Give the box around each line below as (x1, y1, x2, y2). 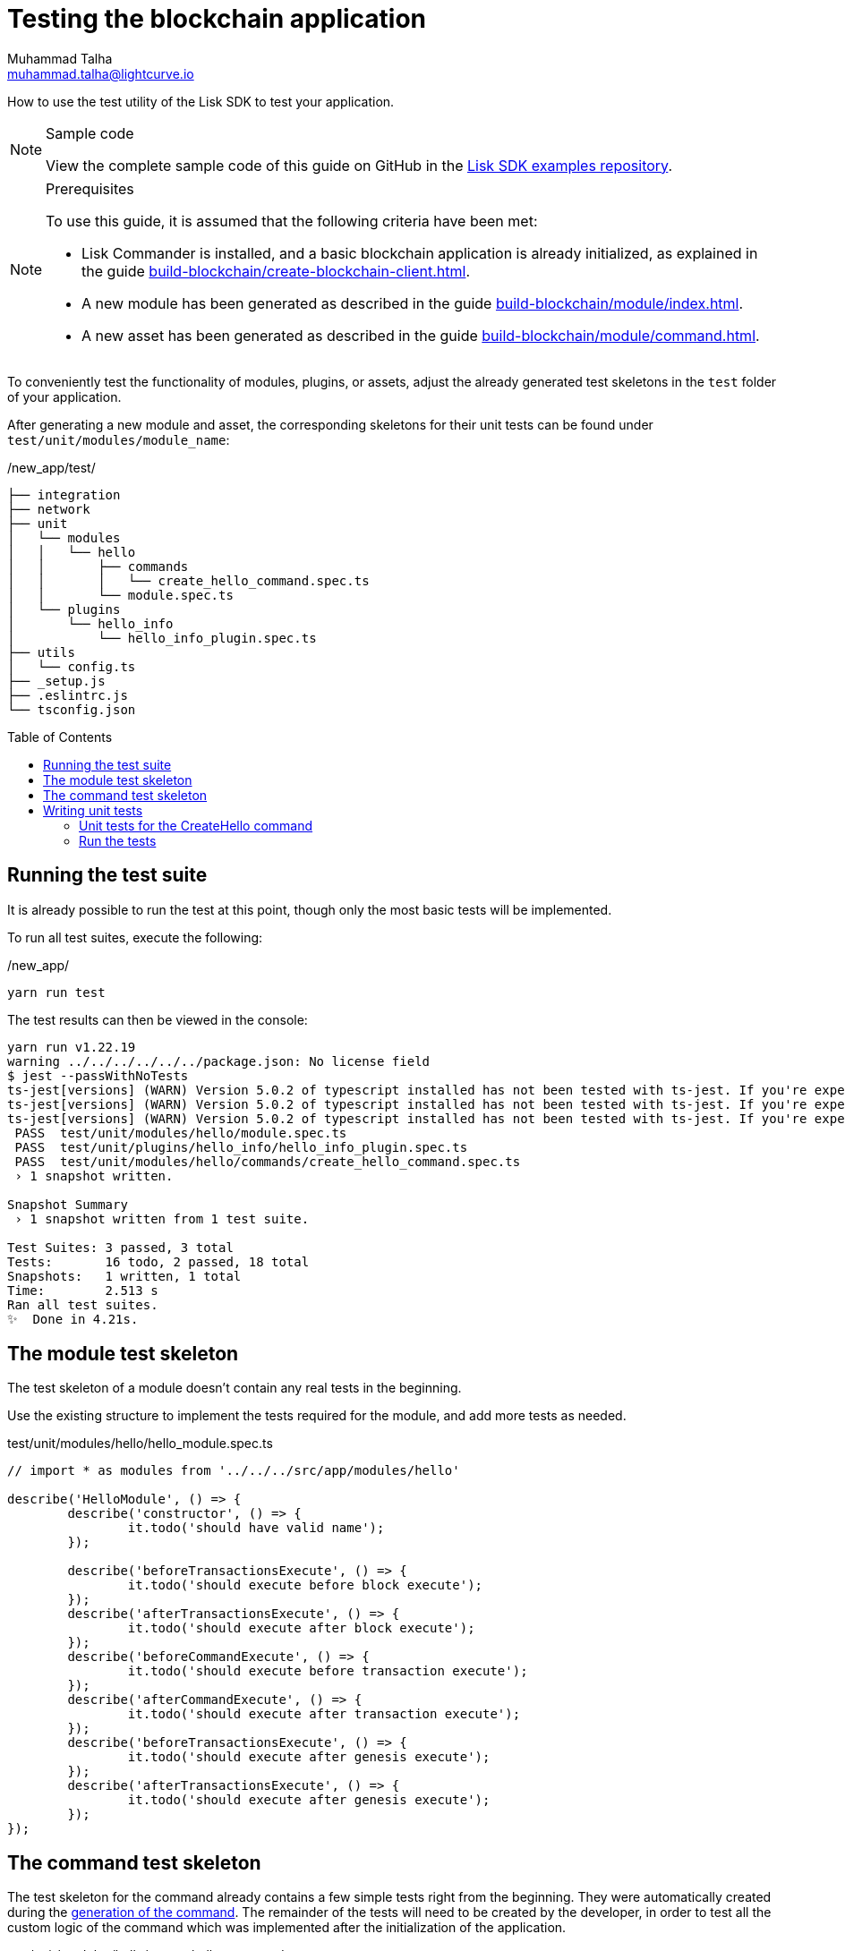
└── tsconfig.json (7, 702, 136, 717)
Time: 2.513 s (7, 1282, 158, 1298)
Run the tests (79, 832, 157, 848)
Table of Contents (7, 728, 113, 745)
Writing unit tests (43, 802, 143, 818)
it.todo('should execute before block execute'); (127, 1578, 483, 1593)
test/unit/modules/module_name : (7, 431, 230, 447)
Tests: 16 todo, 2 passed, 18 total (7, 1254, 310, 1269)
